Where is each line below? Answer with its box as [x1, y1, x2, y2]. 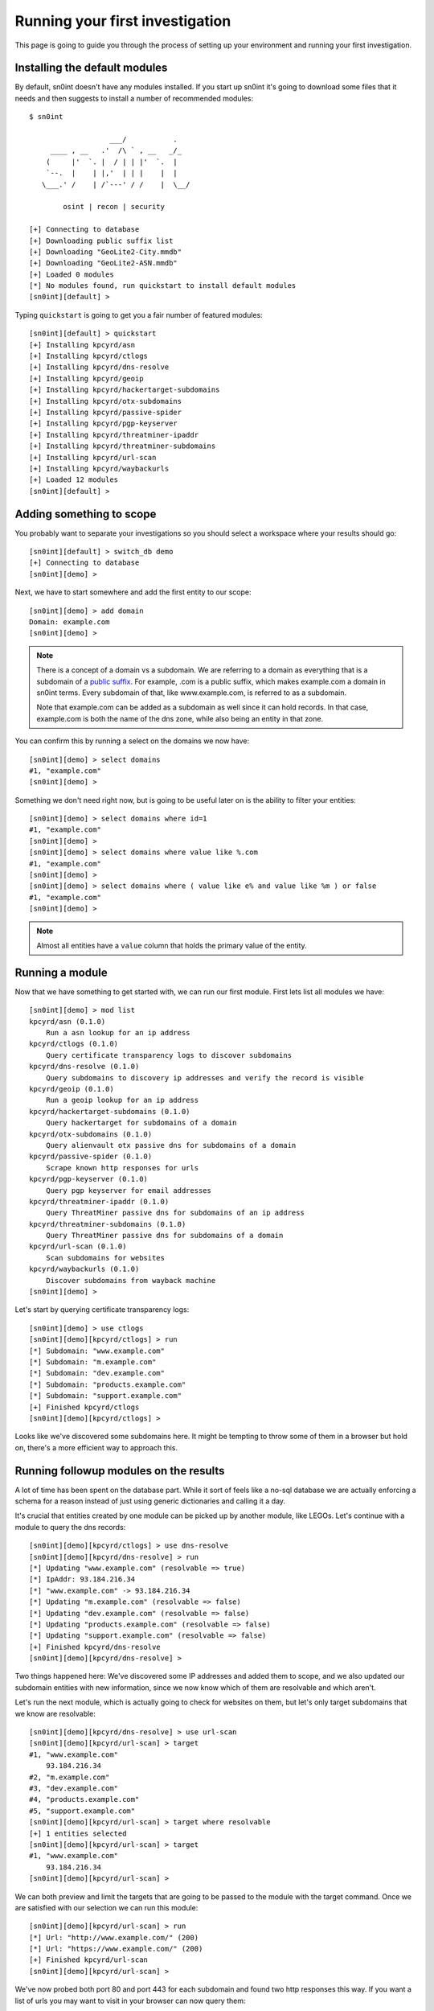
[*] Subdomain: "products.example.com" [29, 1380, 186, 1389]
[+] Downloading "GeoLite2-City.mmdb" [29, 247, 182, 257]
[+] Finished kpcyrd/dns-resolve [29, 1642, 161, 1651]
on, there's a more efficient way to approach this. [14, 1442, 178, 1452]
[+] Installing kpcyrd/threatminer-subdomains [29, 442, 216, 450]
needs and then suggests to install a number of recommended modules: [14, 93, 253, 103]
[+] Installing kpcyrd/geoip [29, 374, 144, 383]
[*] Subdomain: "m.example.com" [29, 1357, 157, 1367]
